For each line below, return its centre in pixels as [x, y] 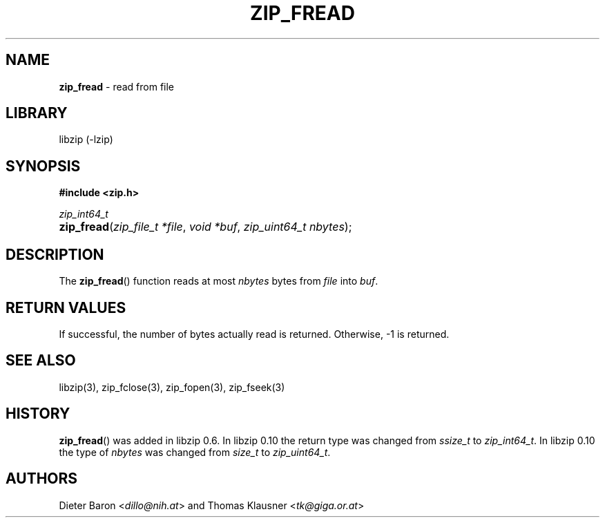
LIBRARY [37, 113]
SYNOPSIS [43, 166]
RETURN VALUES [66, 307]
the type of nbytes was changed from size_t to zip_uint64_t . [195, 452]
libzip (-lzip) [86, 140]
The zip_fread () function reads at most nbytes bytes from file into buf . [219, 281]
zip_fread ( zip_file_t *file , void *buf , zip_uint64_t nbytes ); [205, 227]
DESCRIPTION [55, 254]
